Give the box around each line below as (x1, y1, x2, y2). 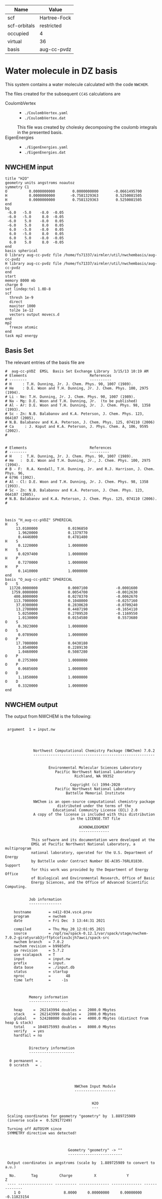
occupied (7, 30, 29, 37)
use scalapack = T (14, 952, 55, 957)
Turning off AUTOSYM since (7, 1127, 62, 1131)
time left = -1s (14, 978, 68, 983)
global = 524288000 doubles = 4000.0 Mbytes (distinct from (14, 1016, 149, 1021)
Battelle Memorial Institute (65, 791, 125, 796)
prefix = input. (14, 961, 66, 966)
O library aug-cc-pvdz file (5, 253, 62, 257)
